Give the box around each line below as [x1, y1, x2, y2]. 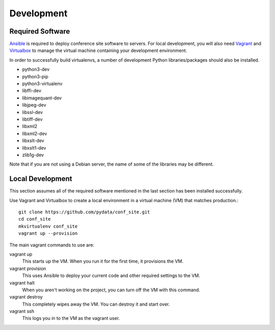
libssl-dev [22, 109, 43, 115]
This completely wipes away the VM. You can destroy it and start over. [22, 301, 170, 307]
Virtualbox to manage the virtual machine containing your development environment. [9, 47, 187, 53]
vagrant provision [9, 265, 46, 271]
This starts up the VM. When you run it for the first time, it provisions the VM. [22, 258, 183, 264]
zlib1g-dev [22, 152, 44, 158]
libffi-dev [22, 88, 42, 94]
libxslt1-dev [22, 145, 46, 151]
